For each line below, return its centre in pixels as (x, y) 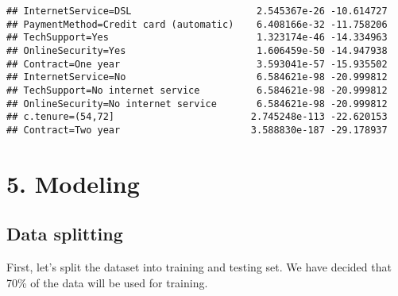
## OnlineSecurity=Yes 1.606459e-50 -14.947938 (197, 50)
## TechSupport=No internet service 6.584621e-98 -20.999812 (197, 90)
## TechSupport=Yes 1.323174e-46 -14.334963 (197, 38)
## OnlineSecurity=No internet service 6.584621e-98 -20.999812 (197, 104)
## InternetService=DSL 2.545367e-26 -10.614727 (197, 11)
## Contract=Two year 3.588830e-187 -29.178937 (197, 130)
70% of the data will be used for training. (107, 282)
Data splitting (65, 234)
